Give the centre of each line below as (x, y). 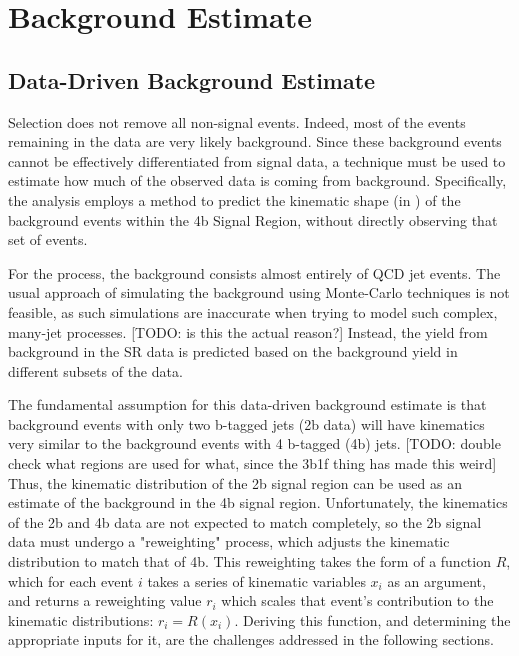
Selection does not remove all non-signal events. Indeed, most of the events (237, 121)
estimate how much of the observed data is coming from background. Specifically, (257, 180)
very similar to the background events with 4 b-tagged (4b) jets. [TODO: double (254, 443)
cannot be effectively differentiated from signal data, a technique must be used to (257, 160)
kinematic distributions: (81, 619)
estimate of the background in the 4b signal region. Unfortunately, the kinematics (258, 502)
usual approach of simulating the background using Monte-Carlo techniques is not (259, 292)
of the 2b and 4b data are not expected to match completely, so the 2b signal (245, 521)
